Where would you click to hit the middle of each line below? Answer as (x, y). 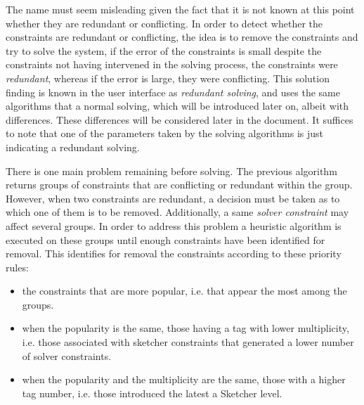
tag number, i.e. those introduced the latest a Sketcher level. (152, 393)
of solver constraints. (67, 355)
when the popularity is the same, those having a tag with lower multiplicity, (186, 328)
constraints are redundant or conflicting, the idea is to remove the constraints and (182, 37)
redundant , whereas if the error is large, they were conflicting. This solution (168, 78)
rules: (17, 267)
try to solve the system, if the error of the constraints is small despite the (164, 50)
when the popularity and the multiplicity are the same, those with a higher (184, 379)
